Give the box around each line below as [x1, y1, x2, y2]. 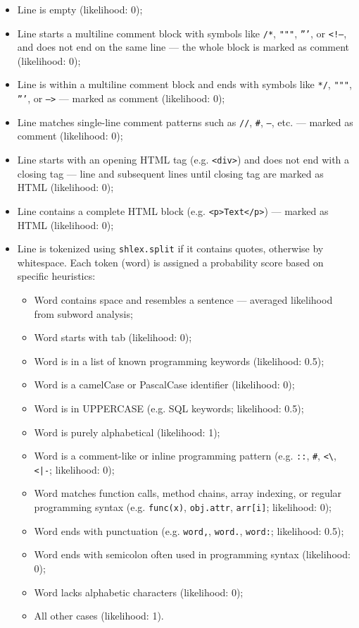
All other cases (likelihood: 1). [34, 608, 164, 623]
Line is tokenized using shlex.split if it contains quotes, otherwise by [17, 241, 324, 256]
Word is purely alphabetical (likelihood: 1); [34, 424, 220, 439]
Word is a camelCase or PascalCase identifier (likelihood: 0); [34, 377, 295, 392]
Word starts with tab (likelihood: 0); [34, 330, 192, 345]
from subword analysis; [34, 306, 133, 321]
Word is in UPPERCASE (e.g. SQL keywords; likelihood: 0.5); [34, 400, 304, 415]
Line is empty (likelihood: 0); [17, 2, 143, 16]
